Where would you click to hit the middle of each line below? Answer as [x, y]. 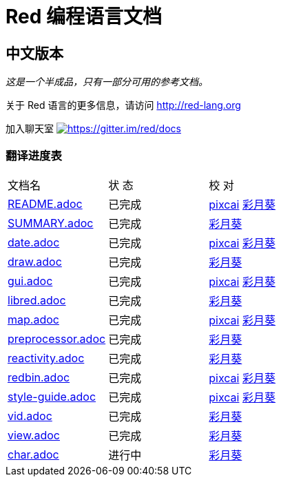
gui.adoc [30, 281]
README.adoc [45, 203]
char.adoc [33, 454]
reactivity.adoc [46, 358]
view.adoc [34, 435]
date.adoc [34, 242]
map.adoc [33, 319]
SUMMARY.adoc [51, 223]
